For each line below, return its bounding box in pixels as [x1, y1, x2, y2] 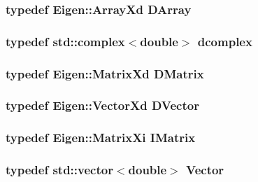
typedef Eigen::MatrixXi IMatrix [6, 129, 196, 146]
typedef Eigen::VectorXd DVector [6, 97, 199, 114]
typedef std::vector [6, 161, 113, 178]
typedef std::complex [6, 32, 125, 50]
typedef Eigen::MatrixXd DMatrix [6, 64, 204, 82]
